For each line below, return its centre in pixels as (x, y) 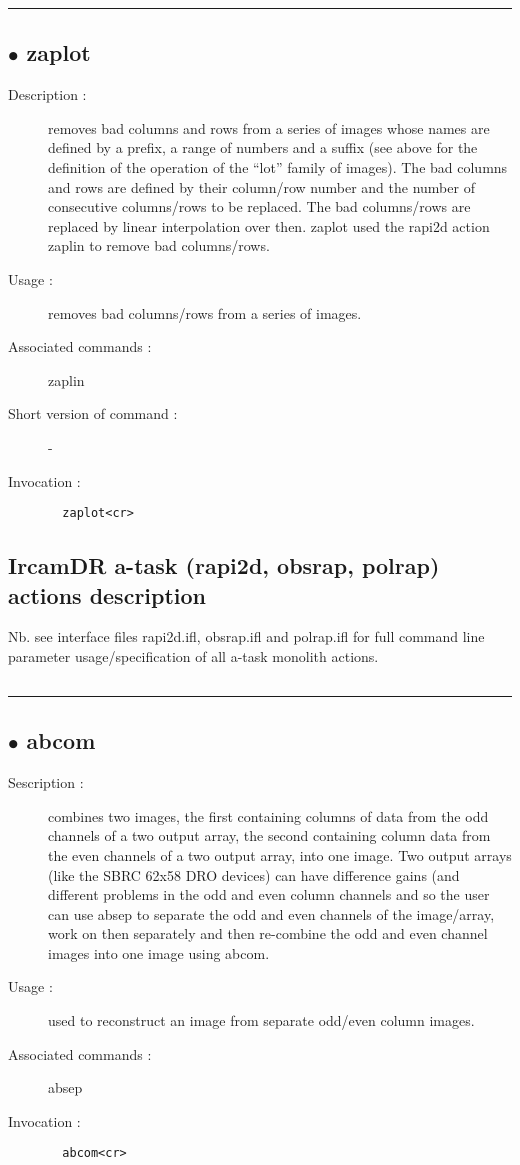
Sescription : (46, 782)
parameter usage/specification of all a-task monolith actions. (193, 655)
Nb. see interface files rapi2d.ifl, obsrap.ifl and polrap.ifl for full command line (246, 636)
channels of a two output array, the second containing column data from (269, 835)
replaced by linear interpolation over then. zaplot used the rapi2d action (269, 225)
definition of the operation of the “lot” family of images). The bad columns (278, 166)
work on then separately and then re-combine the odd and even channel (268, 933)
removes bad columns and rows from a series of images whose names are (269, 127)
